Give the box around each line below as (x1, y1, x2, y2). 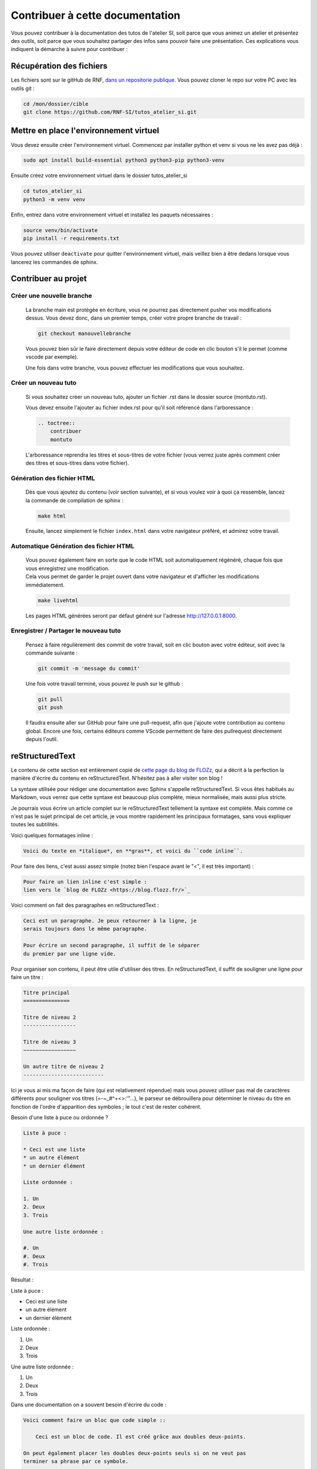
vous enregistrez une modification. (25, 565, 110, 572)
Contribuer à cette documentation (11, 9, 181, 22)
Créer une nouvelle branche (11, 291, 92, 300)
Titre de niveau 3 (23, 1039, 76, 1045)
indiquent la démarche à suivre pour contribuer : (11, 46, 128, 53)
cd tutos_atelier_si (23, 188, 82, 194)
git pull (38, 696, 63, 702)
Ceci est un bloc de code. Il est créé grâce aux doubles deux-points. (35, 1434, 247, 1440)
